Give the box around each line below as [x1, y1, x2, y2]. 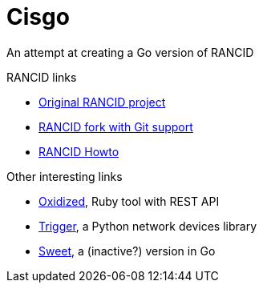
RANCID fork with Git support [38, 119, 193, 134]
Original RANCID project [38, 94, 166, 109]
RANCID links [6, 70, 77, 84]
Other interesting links [6, 169, 123, 183]
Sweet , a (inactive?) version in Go [38, 243, 216, 258]
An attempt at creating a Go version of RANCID [6, 45, 254, 59]
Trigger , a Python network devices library [38, 219, 257, 233]
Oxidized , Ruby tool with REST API [38, 194, 220, 208]
